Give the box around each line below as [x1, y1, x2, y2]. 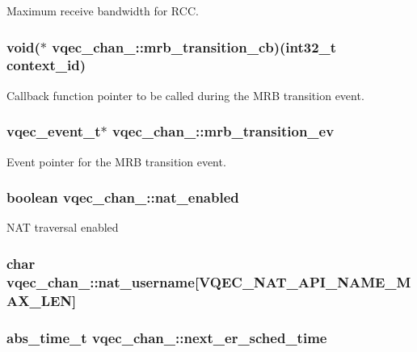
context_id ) [6, 55, 86, 75]
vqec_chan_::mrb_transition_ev [112, 121, 335, 141]
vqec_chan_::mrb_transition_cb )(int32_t [52, 36, 337, 57]
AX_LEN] [6, 290, 77, 310]
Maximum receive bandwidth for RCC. [6, 2, 199, 19]
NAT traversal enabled [6, 219, 119, 236]
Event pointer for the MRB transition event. [6, 153, 226, 170]
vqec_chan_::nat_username [6, 271, 195, 291]
